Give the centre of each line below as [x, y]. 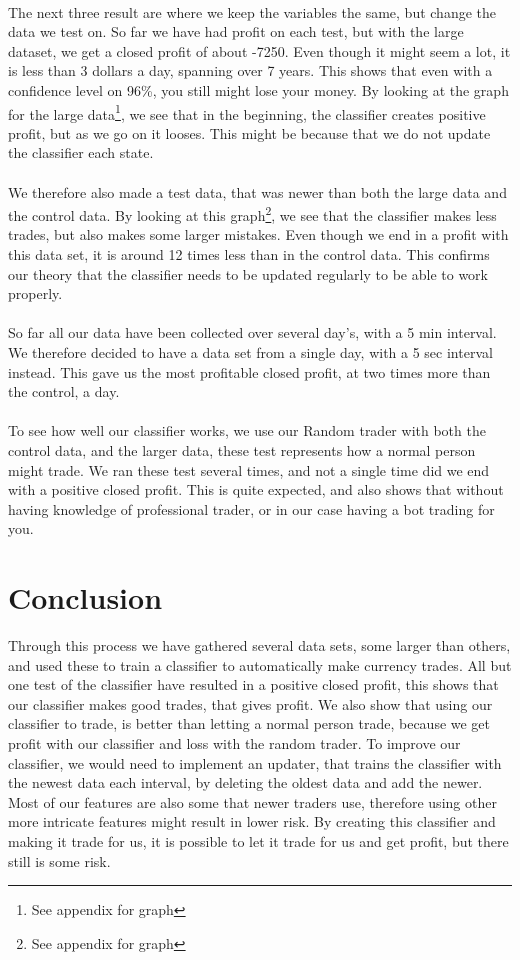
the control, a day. [64, 391]
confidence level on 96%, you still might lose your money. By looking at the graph [258, 89]
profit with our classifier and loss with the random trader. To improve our [234, 743]
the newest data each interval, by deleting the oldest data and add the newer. [245, 782]
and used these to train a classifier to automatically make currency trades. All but [260, 664]
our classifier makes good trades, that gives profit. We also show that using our [250, 703]
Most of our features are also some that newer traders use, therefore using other [252, 801]
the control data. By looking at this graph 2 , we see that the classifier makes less [252, 213]
